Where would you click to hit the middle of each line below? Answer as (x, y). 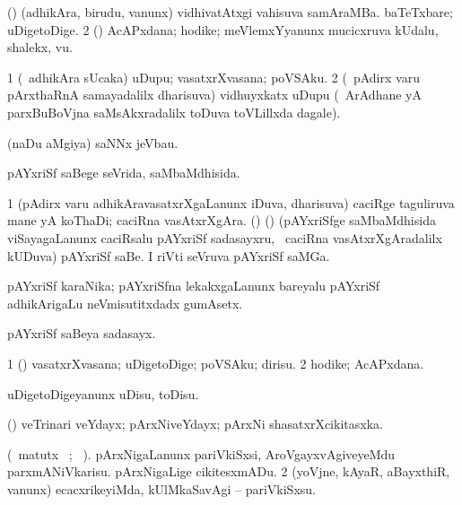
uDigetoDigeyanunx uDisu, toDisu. (103, 393)
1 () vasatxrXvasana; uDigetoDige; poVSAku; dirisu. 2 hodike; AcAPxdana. (216, 363)
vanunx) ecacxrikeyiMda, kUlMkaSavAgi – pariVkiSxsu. (161, 488)
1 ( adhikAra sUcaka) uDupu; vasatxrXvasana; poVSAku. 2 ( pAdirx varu (214, 77)
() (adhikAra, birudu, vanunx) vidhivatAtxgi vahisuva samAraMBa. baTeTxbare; (230, 12)
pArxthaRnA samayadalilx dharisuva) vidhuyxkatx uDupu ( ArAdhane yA (214, 95)
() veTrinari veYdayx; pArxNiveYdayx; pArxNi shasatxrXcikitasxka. (195, 424)
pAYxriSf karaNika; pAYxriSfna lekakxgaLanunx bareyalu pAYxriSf (194, 286)
